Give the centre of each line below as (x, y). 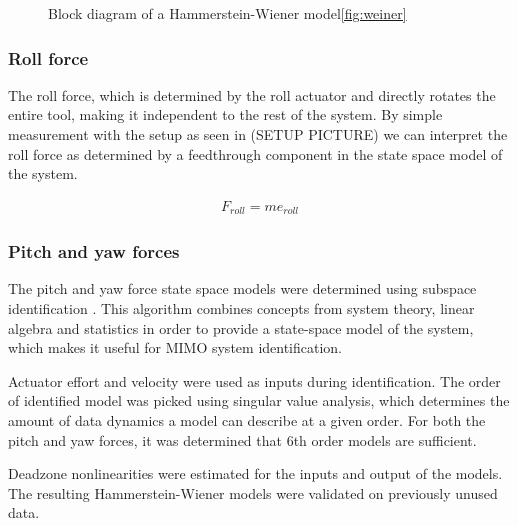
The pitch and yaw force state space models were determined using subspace (242, 288)
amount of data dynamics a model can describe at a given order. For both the (247, 420)
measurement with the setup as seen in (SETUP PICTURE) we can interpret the (258, 134)
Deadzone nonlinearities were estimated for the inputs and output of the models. (255, 473)
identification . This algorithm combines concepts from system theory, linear (241, 308)
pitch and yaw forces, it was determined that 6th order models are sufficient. (242, 439)
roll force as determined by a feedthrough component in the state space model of (255, 153)
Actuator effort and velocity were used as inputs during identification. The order (254, 380)
